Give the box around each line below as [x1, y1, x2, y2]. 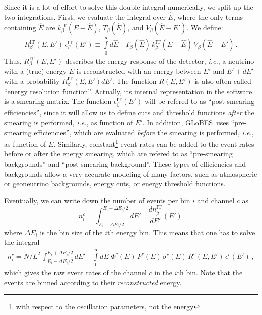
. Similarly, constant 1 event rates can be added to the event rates [53, 137, 254, 149]
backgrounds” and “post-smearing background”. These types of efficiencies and [4, 159, 246, 169]
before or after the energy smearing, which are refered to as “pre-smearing [4, 148, 233, 159]
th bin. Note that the [177, 267, 243, 278]
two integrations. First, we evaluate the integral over [4, 11, 166, 22]
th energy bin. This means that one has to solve [107, 227, 255, 237]
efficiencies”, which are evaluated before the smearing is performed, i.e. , [34, 127, 254, 137]
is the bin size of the [40, 227, 103, 237]
